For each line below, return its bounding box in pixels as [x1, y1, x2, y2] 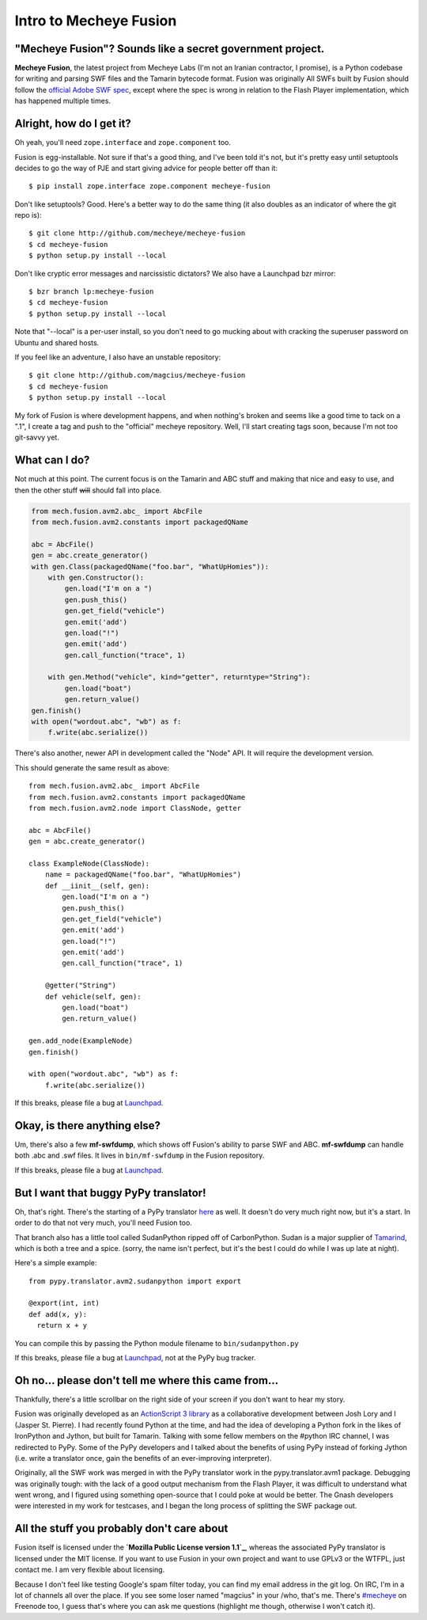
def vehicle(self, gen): [44, 992, 142, 1001]
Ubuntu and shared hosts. [14, 337, 100, 348]
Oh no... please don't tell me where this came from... [14, 1374, 279, 1387]
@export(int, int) [28, 1299, 100, 1308]
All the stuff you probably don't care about [14, 1522, 229, 1535]
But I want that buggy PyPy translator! [14, 1186, 206, 1200]
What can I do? [14, 454, 90, 467]
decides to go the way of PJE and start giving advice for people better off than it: [14, 163, 278, 173]
